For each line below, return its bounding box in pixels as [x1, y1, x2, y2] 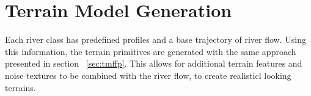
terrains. [5, 81, 36, 94]
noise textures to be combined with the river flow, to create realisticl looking [5, 68, 291, 81]
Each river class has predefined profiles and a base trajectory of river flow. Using [5, 33, 306, 46]
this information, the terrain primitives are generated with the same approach [5, 45, 296, 57]
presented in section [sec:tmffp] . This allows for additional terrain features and [5, 57, 302, 70]
